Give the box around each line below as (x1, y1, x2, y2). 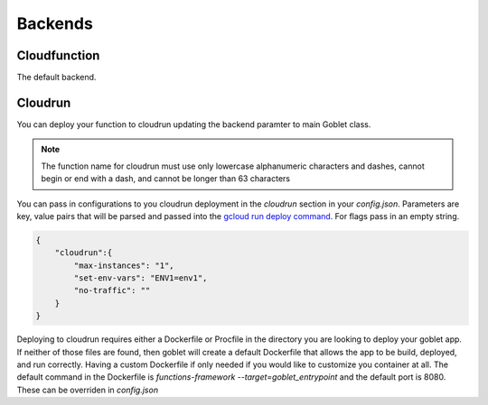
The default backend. (16, 72, 97, 83)
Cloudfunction (16, 48, 100, 63)
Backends (16, 14, 94, 33)
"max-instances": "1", (73, 260, 175, 271)
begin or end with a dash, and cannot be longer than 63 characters (41, 173, 291, 184)
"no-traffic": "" (73, 285, 151, 296)
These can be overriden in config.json (16, 384, 158, 395)
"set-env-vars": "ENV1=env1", (73, 273, 208, 283)
